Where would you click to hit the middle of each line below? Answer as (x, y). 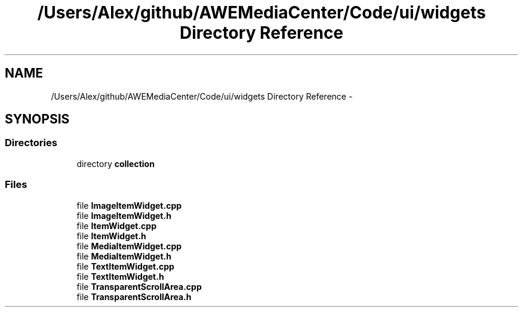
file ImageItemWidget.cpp (129, 205)
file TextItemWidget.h (120, 276)
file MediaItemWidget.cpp (129, 246)
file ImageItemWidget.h (124, 215)
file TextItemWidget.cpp (125, 266)
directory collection (116, 163)
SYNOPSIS (37, 119)
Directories (31, 143)
